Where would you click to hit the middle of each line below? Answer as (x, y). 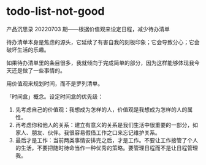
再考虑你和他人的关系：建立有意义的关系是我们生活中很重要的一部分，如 (106, 125)
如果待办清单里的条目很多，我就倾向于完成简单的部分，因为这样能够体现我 (100, 63)
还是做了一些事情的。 (38, 70)
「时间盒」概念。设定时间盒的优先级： (55, 96)
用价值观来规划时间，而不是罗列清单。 (55, 83)
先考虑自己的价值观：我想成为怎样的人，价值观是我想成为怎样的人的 (101, 109)
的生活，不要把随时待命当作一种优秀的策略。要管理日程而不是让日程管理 (106, 148)
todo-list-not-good (55, 11)
